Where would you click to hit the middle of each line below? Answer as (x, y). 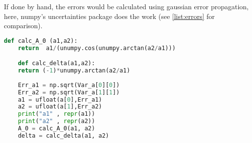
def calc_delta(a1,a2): (57, 63)
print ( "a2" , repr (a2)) (57, 121)
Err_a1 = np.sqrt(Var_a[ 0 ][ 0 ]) (69, 85)
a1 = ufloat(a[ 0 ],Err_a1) (60, 99)
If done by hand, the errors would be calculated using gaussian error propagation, (126, 6)
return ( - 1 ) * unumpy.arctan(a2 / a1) (74, 71)
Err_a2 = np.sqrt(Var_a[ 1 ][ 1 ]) (69, 92)
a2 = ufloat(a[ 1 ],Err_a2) (60, 107)
